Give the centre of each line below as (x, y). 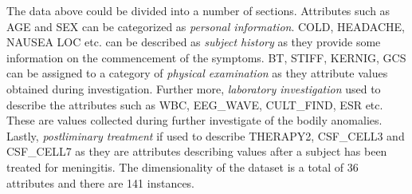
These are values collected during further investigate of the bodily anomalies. (194, 120)
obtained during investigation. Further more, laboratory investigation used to (194, 88)
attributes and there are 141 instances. (101, 182)
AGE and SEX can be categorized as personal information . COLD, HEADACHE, (206, 26)
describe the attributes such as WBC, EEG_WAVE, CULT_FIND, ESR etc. (195, 104)
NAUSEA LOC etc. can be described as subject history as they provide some (194, 42)
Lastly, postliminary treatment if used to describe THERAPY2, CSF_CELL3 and (206, 135)
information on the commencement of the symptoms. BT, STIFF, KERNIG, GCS (206, 57)
